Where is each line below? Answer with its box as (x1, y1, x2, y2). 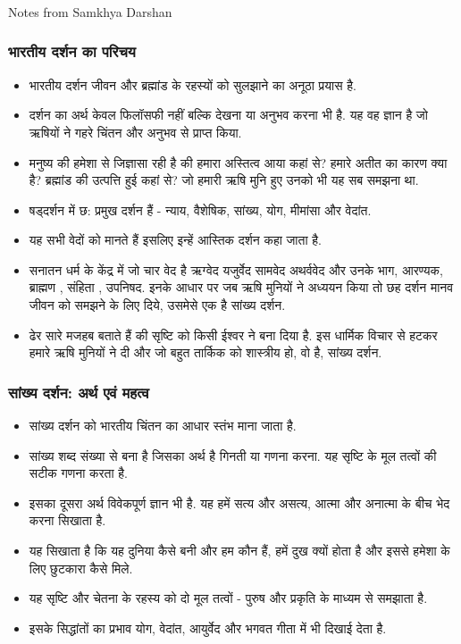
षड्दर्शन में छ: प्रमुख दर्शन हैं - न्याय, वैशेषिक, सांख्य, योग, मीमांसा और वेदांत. (29, 200, 372, 219)
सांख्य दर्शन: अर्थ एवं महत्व (8, 381, 149, 403)
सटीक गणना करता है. (29, 464, 128, 482)
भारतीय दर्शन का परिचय (8, 40, 136, 63)
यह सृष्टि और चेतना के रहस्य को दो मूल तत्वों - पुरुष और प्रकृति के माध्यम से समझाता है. (29, 589, 428, 607)
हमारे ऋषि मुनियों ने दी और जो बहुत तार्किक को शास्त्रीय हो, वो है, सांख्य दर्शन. (29, 343, 382, 362)
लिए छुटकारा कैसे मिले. (29, 558, 133, 577)
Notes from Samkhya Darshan (8, 2, 172, 21)
